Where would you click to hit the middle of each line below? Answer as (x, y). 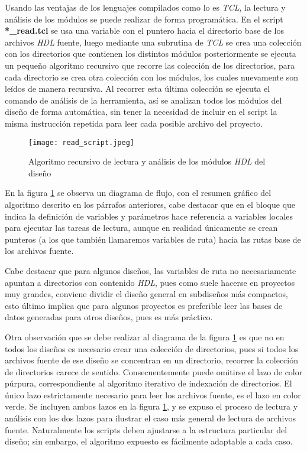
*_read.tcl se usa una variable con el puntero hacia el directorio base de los (145, 30)
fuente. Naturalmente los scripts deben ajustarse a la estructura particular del (146, 429)
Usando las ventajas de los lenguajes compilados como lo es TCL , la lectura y (145, 7)
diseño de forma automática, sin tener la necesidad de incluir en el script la (141, 112)
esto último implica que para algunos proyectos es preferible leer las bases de (144, 305)
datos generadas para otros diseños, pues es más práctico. (109, 317)
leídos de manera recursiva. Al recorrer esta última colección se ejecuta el (138, 88)
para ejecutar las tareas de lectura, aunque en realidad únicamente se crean (141, 228)
